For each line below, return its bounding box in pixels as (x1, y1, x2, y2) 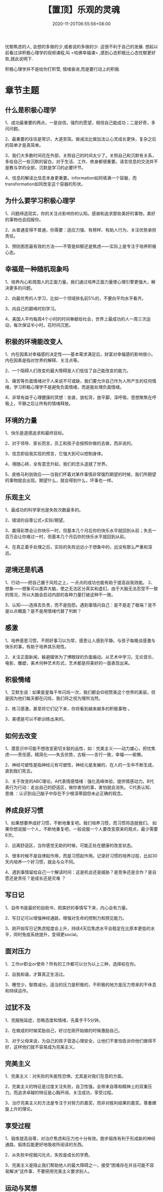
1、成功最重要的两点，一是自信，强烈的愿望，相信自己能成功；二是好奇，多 (5, 120, 156, 125)
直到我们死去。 (5, 768, 35, 774)
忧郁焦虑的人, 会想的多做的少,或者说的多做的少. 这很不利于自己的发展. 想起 (5, 43, 154, 49)
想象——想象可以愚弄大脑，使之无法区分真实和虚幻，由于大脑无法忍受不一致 (5, 586, 158, 591)
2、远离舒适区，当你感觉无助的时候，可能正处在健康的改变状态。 (5, 842, 135, 849)
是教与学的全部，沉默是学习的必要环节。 (5, 164, 86, 170)
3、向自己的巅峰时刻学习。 (5, 305, 59, 311)
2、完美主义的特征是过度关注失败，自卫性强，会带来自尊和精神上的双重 (5, 1084, 148, 1089)
